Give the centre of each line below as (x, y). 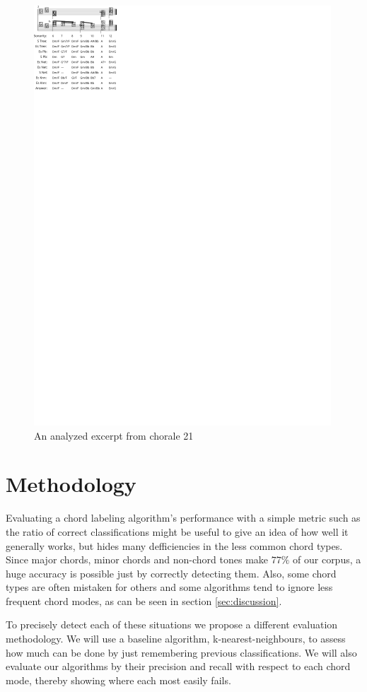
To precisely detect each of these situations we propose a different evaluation (172, 624)
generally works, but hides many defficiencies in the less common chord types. (174, 545)
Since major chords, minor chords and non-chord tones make (137, 559)
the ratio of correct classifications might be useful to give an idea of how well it (177, 531)
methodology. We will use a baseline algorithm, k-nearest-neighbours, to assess (176, 639)
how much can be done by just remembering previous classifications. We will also (181, 652)
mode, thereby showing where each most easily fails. (118, 680)
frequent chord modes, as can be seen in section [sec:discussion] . (144, 600)
